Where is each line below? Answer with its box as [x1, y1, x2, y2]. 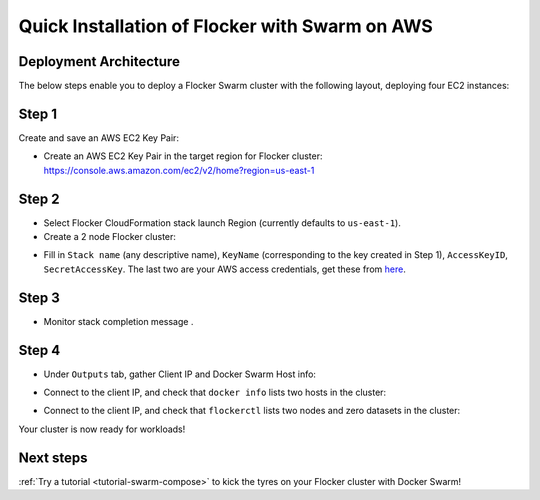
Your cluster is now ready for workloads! [18, 423, 186, 435]
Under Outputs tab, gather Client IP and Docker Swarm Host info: [43, 368, 317, 380]
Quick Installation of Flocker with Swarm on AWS [18, 15, 434, 37]
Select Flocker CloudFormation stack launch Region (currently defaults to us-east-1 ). [43, 216, 402, 229]
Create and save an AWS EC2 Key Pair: [18, 131, 180, 144]
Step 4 [18, 341, 61, 359]
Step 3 [18, 289, 60, 306]
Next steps [18, 449, 88, 466]
